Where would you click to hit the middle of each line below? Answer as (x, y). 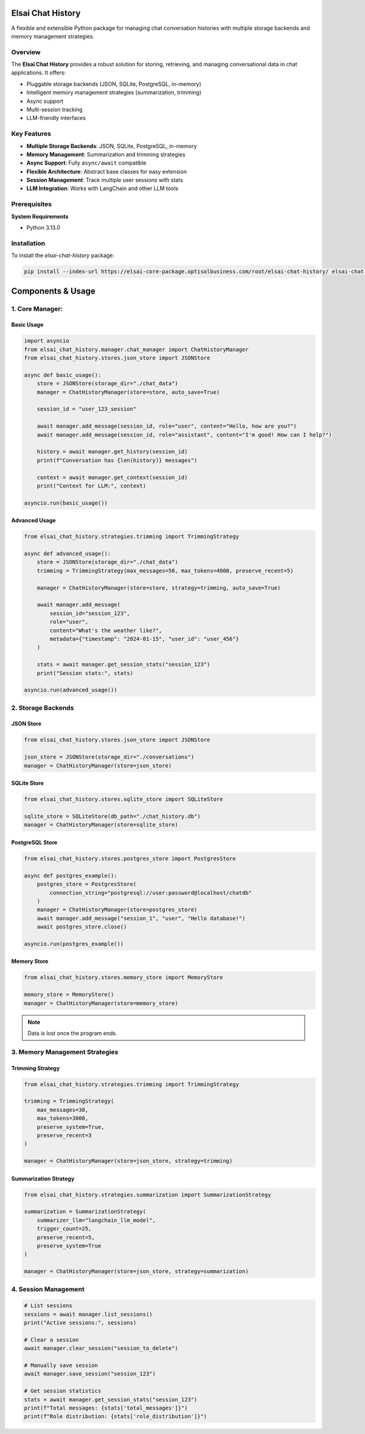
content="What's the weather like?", (106, 630)
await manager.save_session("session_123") (90, 1374)
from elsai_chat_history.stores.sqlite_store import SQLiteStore (123, 799)
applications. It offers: (39, 72)
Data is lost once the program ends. (72, 1033)
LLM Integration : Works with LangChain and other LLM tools (103, 188)
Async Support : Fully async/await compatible (86, 163)
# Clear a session (51, 1340)
